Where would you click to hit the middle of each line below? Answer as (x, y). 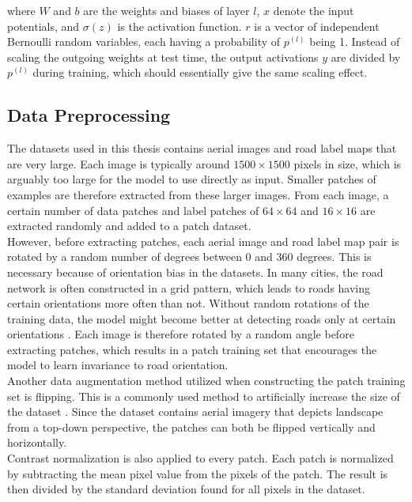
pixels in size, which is (348, 163)
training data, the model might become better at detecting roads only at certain (202, 318)
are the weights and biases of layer (166, 10)
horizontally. (37, 442)
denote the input (314, 10)
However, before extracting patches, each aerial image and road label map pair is (203, 241)
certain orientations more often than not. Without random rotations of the (188, 303)
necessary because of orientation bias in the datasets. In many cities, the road (195, 272)
